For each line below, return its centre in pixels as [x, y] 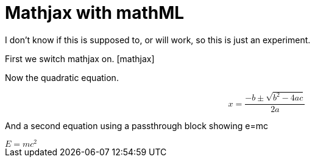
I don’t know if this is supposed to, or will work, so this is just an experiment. [158, 40]
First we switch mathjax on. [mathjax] [80, 58]
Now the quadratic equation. [62, 77]
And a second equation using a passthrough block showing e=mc [136, 126]
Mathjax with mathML [95, 13]
